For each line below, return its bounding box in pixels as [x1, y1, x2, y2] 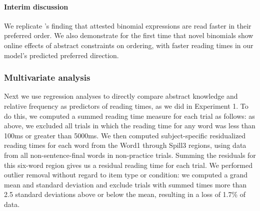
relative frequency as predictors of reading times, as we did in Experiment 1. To [4, 100, 248, 111]
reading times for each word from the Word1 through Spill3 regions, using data [4, 140, 246, 150]
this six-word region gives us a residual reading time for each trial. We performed [4, 159, 252, 170]
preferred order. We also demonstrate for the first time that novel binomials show [4, 30, 253, 41]
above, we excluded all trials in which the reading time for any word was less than [4, 120, 255, 131]
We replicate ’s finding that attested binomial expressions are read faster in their [4, 20, 251, 31]
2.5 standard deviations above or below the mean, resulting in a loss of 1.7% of [4, 189, 246, 199]
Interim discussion [4, 1, 68, 12]
